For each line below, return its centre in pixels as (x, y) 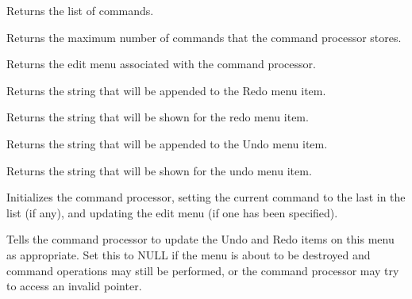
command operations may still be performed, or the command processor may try (203, 270)
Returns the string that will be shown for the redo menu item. (158, 117)
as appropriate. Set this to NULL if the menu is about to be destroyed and (189, 254)
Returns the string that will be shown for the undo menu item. (159, 170)
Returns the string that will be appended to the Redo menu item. (166, 90)
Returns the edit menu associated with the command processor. (161, 64)
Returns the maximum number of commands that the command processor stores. (204, 37)
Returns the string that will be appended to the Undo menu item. (167, 143)
